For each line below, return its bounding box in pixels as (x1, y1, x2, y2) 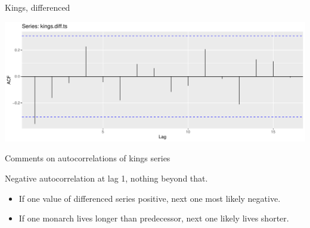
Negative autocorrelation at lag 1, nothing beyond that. (5, 172, 208, 185)
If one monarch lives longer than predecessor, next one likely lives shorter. (18, 212, 289, 224)
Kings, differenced (5, 1, 70, 13)
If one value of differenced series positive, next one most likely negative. (18, 192, 281, 204)
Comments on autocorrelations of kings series (5, 152, 170, 164)
